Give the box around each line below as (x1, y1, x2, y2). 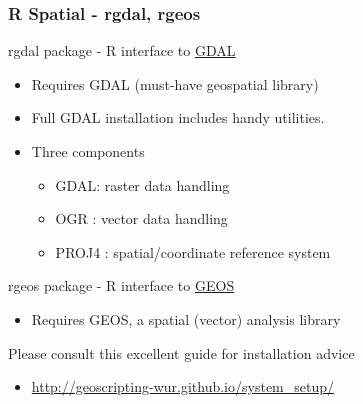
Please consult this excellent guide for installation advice (8, 342, 355, 363)
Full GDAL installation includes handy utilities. (31, 107, 325, 128)
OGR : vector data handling (55, 208, 228, 229)
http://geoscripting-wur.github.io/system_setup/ (31, 376, 334, 397)
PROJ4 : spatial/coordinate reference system (55, 241, 331, 262)
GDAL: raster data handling (55, 174, 230, 195)
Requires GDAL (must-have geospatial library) (31, 73, 319, 94)
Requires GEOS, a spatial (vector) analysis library (31, 308, 341, 329)
